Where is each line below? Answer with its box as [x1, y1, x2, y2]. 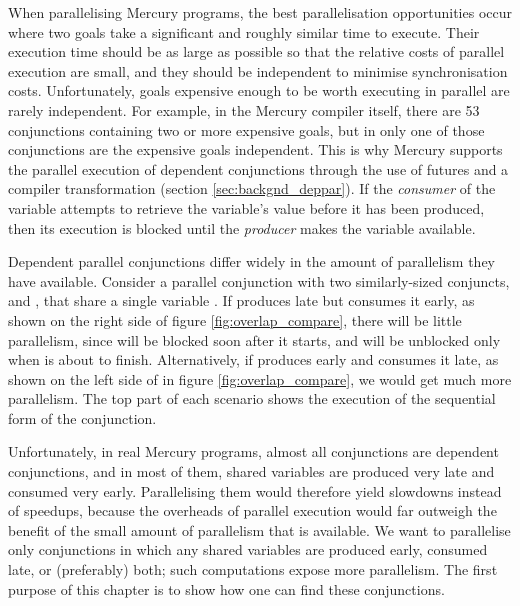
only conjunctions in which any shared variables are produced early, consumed [8, 539, 488, 560]
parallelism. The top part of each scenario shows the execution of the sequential [8, 388, 496, 409]
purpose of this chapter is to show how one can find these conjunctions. [8, 578, 445, 599]
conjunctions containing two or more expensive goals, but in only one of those [8, 119, 485, 140]
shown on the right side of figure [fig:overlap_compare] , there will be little [8, 309, 462, 330]
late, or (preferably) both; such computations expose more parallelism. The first [8, 559, 498, 580]
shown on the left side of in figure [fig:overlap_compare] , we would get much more [8, 368, 512, 389]
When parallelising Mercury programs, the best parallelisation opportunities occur [8, 2, 512, 22]
